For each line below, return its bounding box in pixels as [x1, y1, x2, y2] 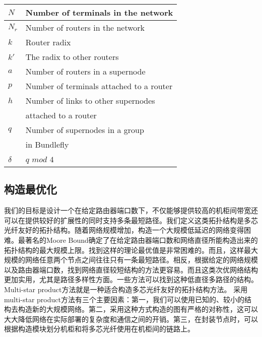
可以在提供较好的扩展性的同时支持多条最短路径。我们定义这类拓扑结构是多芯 [4, 215, 258, 225]
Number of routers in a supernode [25, 65, 146, 77]
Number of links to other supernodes [25, 95, 155, 106]
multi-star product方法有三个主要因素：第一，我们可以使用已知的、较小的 [4, 294, 244, 304]
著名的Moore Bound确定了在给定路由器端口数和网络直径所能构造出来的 [25, 234, 258, 245]
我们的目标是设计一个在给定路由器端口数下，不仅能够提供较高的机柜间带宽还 [4, 205, 258, 216]
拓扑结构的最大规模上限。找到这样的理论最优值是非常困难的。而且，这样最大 [4, 244, 258, 255]
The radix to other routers [25, 51, 119, 62]
